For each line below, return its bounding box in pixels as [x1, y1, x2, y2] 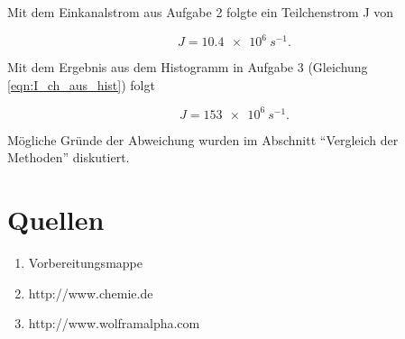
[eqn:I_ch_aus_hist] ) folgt [7, 75, 155, 94]
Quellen [7, 201, 105, 238]
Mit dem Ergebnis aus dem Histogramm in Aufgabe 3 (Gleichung [7, 58, 368, 77]
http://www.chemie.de [28, 283, 153, 302]
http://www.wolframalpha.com [28, 314, 200, 333]
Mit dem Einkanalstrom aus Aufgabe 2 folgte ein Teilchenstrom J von [7, 3, 394, 21]
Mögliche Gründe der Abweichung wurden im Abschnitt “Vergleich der [7, 130, 399, 149]
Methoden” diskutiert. [7, 148, 130, 167]
